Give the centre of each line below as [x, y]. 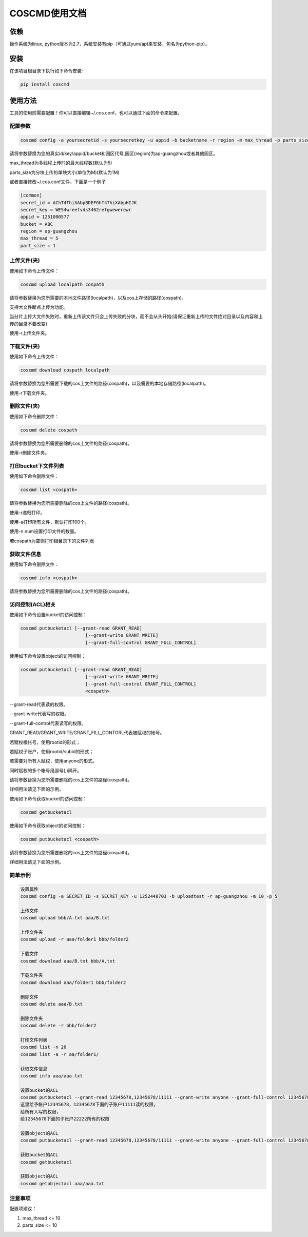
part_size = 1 [38, 246]
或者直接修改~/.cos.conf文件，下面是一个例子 [58, 182]
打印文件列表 [34, 1040]
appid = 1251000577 [45, 217]
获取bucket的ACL [39, 1155]
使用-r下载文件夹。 [30, 393]
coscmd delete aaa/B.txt [52, 1004]
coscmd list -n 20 [43, 1047]
